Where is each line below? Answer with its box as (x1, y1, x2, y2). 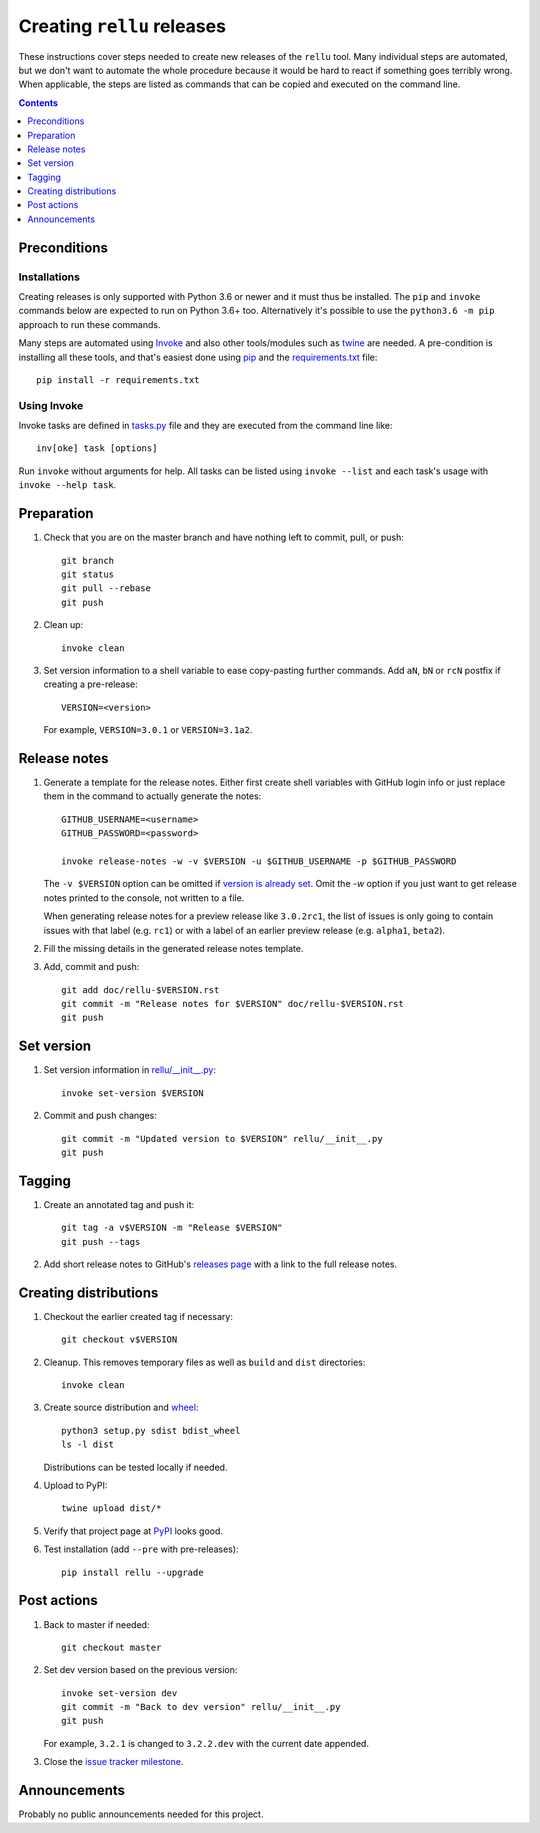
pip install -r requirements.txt (36, 374, 200, 385)
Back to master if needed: (43, 1618, 150, 1630)
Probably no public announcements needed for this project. (18, 1808, 264, 1820)
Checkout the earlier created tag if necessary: (43, 1310, 234, 1322)
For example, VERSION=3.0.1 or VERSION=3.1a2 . (43, 724, 253, 736)
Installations (18, 270, 80, 284)
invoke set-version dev (61, 1687, 178, 1699)
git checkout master (61, 1641, 162, 1653)
